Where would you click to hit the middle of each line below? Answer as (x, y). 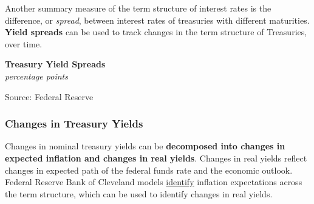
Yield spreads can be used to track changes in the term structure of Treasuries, (156, 32)
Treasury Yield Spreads (55, 64)
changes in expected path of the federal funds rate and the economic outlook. (149, 170)
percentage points (36, 76)
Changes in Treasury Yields (74, 124)
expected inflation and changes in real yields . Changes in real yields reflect (156, 158)
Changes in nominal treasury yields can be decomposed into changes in (145, 146)
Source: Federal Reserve (49, 96)
